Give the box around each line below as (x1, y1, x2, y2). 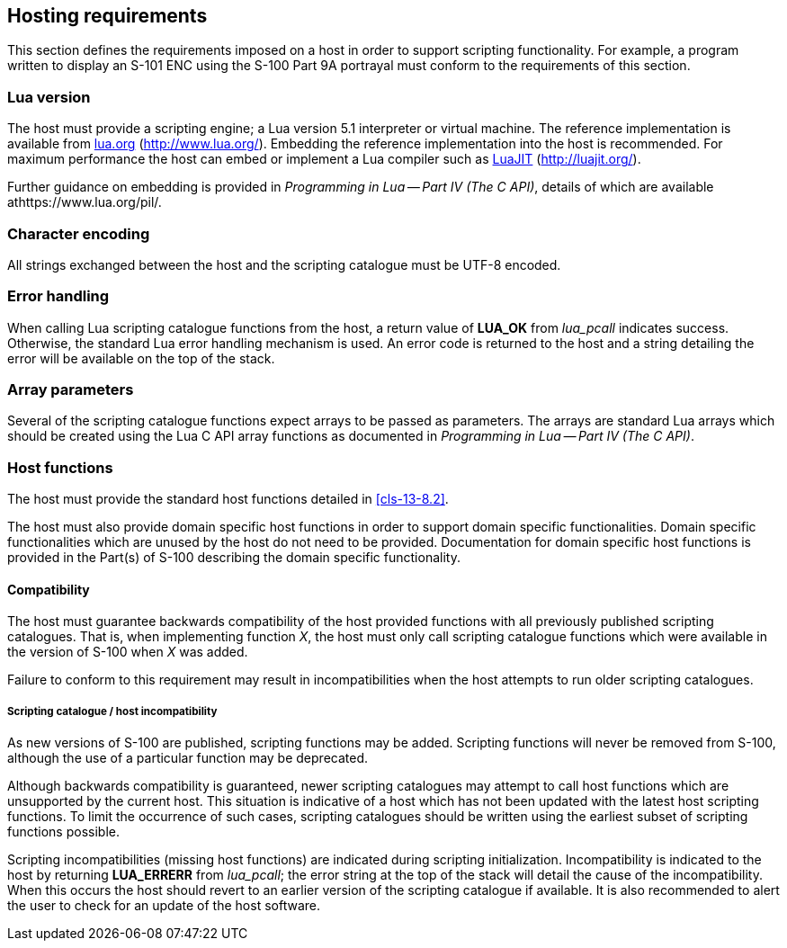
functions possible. (7, 824, 120, 840)
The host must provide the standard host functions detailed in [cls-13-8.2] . (7, 491, 449, 507)
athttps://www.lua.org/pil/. (7, 194, 162, 210)
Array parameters (7, 380, 134, 399)
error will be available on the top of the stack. (7, 350, 275, 366)
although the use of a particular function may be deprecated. (7, 750, 369, 766)
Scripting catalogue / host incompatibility (7, 704, 218, 718)
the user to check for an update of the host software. (7, 898, 320, 914)
